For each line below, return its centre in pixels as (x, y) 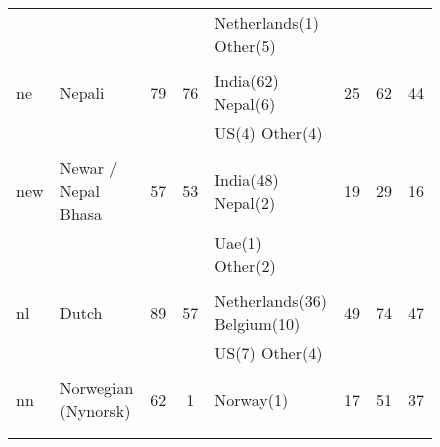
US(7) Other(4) (268, 352)
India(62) (246, 80)
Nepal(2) (245, 202)
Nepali (82, 92)
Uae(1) (238, 242)
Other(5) (245, 45)
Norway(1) (251, 399)
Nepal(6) (245, 103)
